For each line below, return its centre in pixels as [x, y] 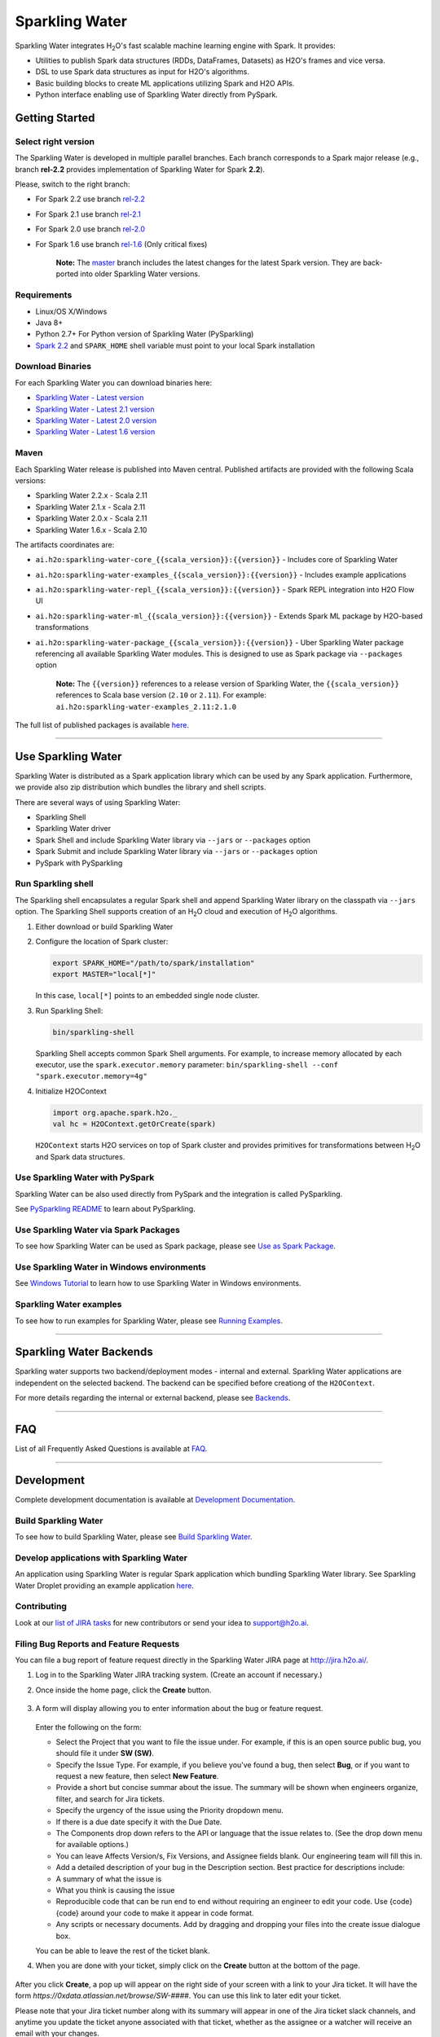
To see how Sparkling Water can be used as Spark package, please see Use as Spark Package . [175, 1246]
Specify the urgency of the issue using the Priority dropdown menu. [170, 1810]
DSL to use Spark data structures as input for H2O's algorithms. [143, 72]
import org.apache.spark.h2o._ [115, 1113]
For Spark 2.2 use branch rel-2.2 [90, 199]
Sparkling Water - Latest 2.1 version [95, 409]
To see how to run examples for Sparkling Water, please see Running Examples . [149, 1321]
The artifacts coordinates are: [65, 544]
